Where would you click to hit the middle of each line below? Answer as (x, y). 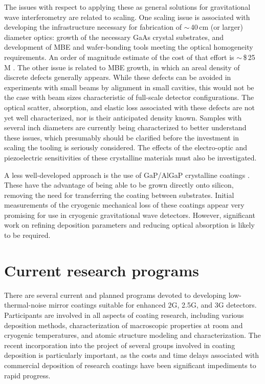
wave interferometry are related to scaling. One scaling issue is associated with (127, 17)
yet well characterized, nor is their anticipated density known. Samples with (123, 117)
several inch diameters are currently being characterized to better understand (125, 127)
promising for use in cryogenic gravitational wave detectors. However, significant (130, 215)
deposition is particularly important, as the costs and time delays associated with (132, 355)
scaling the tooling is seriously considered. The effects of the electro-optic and (126, 147)
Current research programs (102, 270)
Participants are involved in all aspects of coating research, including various (124, 315)
